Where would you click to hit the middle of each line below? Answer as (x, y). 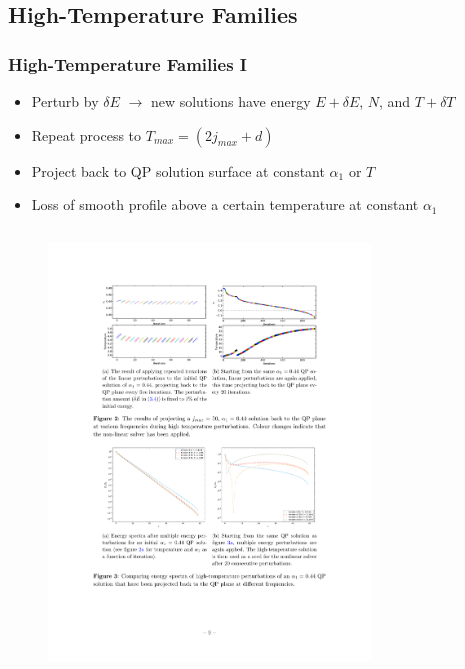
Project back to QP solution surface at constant (178, 170)
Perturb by (65, 101)
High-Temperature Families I (127, 63)
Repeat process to (86, 134)
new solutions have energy (230, 101)
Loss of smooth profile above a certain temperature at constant (225, 204)
